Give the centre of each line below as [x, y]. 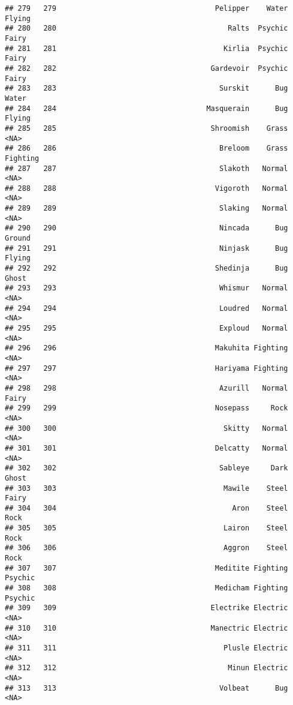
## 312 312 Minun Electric [146, 668]
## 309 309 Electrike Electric [146, 608]
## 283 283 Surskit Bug [146, 88]
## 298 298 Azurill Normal [146, 388]
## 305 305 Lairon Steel [146, 528]
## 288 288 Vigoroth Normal [146, 188]
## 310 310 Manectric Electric [146, 628]
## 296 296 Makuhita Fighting [146, 348]
